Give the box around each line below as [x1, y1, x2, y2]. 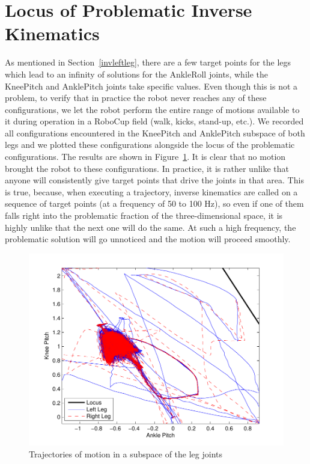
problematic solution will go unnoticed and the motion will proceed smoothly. [5, 233, 291, 245]
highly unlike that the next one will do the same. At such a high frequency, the [5, 221, 296, 233]
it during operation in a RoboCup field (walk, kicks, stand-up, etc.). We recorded [5, 115, 304, 127]
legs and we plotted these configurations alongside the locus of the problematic [5, 138, 295, 151]
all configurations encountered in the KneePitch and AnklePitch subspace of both [5, 126, 305, 139]
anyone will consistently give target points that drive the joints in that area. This [5, 174, 304, 186]
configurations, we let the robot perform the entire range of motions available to [5, 103, 300, 115]
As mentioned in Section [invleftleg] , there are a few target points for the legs [5, 56, 291, 69]
